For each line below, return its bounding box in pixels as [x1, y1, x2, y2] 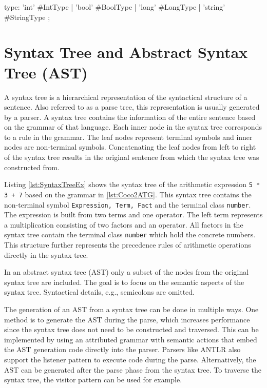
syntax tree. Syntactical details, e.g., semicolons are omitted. [4, 287, 195, 297]
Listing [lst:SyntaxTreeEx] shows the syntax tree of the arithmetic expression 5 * [4, 179, 260, 190]
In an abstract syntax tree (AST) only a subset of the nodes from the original [4, 267, 249, 277]
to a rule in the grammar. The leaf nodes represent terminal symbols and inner [4, 131, 253, 142]
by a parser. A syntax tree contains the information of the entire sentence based [4, 111, 256, 122]
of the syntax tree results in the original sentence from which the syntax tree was [4, 152, 259, 162]
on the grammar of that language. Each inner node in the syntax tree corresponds [4, 121, 262, 132]
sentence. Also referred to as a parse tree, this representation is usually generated [4, 101, 260, 112]
